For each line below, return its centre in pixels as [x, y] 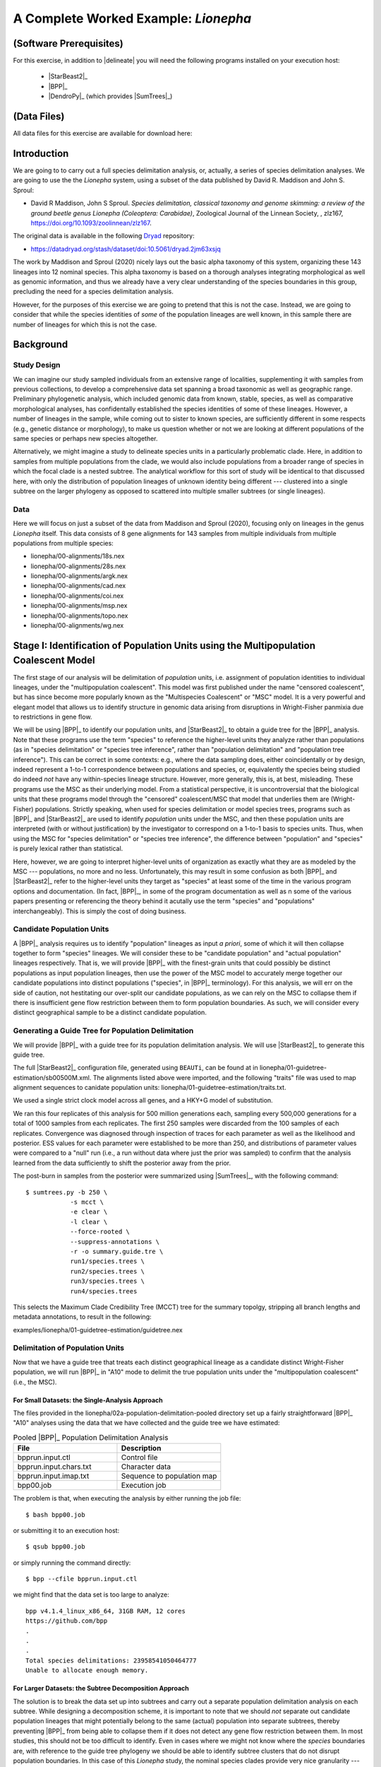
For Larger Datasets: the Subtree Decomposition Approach [101, 1689]
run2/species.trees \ [107, 1271]
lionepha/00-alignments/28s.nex [78, 566]
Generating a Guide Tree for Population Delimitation [103, 1031]
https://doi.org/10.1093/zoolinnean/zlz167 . [91, 223]
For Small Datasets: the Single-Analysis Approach [88, 1400]
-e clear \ [89, 1212]
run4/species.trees [104, 1291]
